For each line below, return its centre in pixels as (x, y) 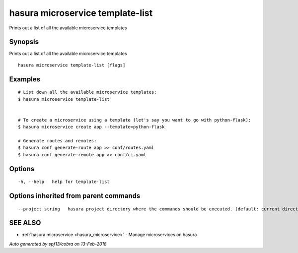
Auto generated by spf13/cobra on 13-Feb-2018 (58, 244)
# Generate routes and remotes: (57, 141)
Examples (25, 79)
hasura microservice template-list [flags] (72, 65)
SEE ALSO (25, 223)
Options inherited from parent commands (75, 196)
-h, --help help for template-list (64, 182)
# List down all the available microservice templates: (87, 92)
